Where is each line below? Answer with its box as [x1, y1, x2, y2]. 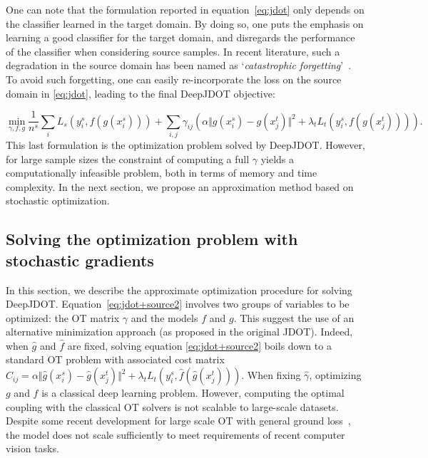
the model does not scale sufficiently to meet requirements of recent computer [6, 427, 345, 442]
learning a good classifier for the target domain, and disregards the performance [6, 30, 355, 45]
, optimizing [309, 368, 362, 382]
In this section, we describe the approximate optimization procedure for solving [6, 282, 352, 297]
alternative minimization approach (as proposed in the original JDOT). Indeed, [6, 324, 353, 339]
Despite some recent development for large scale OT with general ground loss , [6, 413, 351, 428]
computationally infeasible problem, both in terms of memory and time [6, 165, 317, 180]
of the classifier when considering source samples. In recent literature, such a [6, 43, 340, 58]
